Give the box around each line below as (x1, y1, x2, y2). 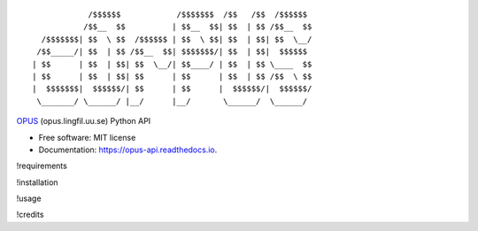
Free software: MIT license (38, 132, 136, 142)
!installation (16, 177, 58, 188)
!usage (16, 193, 42, 204)
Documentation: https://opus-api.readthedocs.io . (38, 144, 218, 155)
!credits (16, 209, 44, 220)
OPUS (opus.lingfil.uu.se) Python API (16, 116, 151, 127)
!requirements (16, 160, 68, 172)
